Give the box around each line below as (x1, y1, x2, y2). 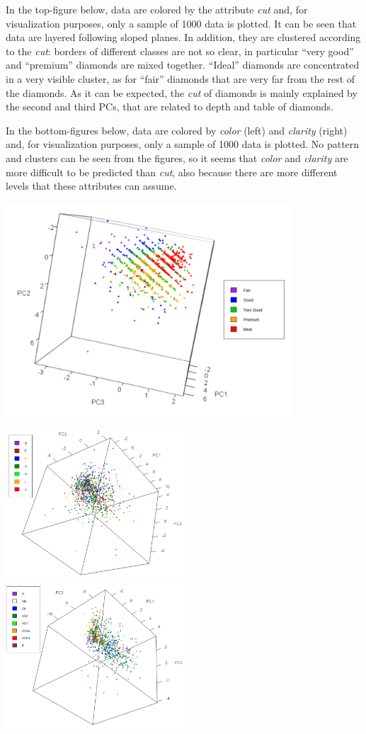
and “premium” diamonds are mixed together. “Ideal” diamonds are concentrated (6, 57, 360, 72)
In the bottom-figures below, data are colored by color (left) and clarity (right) (6, 122, 348, 137)
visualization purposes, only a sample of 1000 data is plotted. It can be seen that (6, 16, 357, 30)
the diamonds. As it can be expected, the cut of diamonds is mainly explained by (6, 85, 358, 100)
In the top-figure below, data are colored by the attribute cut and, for (6, 2, 308, 16)
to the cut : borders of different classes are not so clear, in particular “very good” (6, 43, 354, 58)
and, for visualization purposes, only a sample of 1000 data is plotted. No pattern (6, 137, 360, 151)
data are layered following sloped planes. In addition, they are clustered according (6, 30, 361, 45)
